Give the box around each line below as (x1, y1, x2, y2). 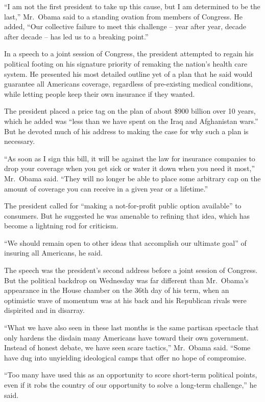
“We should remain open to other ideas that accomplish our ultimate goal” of (4, 237, 247, 248)
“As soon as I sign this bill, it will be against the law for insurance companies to (4, 153, 255, 163)
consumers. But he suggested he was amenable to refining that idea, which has (4, 210, 250, 221)
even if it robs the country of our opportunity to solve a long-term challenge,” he (4, 379, 257, 390)
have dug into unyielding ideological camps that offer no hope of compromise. (4, 352, 247, 363)
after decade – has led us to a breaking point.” (4, 31, 149, 41)
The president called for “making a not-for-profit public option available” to (4, 200, 242, 211)
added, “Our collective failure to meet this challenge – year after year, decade (4, 21, 246, 32)
